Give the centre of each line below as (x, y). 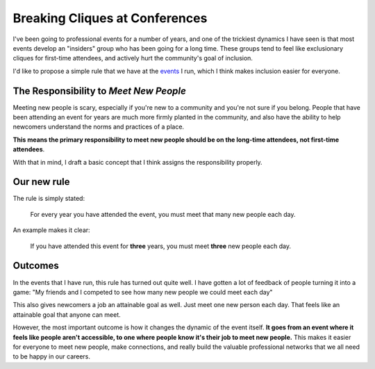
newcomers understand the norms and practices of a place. (98, 127)
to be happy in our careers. (51, 356)
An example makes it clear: (51, 230)
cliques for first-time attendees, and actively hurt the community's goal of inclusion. (133, 58)
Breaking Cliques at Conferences (110, 18)
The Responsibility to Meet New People (100, 91)
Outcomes (36, 266)
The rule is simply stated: (49, 199)
